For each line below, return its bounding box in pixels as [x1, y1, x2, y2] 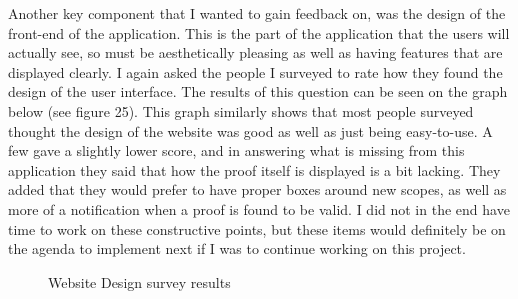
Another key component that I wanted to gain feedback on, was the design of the [8, 3, 506, 23]
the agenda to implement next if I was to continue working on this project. [8, 238, 466, 259]
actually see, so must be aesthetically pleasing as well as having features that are [8, 42, 503, 63]
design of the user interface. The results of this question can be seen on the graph [8, 81, 508, 102]
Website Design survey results [48, 271, 231, 292]
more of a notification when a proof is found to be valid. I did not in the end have [8, 198, 510, 219]
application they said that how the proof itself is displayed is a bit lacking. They [8, 159, 501, 180]
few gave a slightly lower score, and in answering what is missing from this [8, 140, 465, 161]
